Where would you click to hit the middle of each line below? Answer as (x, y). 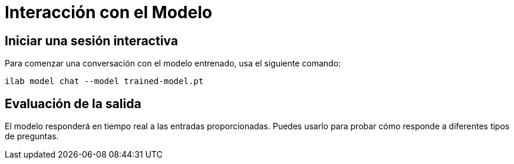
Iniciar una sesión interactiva (91, 41)
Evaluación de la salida (73, 103)
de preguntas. (32, 136)
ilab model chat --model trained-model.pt (104, 81)
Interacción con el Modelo (108, 12)
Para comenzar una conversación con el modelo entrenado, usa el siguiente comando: (173, 63)
